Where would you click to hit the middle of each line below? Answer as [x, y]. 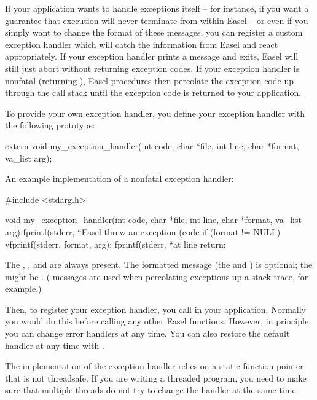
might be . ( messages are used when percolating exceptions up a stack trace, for [157, 276]
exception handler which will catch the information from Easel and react [142, 44]
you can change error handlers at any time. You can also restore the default [147, 333]
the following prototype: [50, 125]
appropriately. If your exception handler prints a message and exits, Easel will [152, 56]
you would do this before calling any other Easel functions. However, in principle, [158, 321]
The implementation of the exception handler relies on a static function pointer [154, 366]
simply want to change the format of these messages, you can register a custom [154, 32]
